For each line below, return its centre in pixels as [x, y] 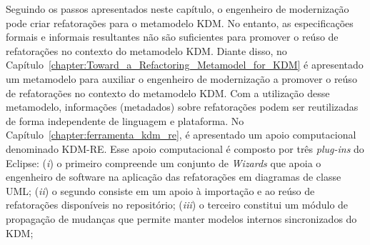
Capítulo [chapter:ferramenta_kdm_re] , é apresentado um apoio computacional [181, 135]
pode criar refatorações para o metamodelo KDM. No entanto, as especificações [180, 22]
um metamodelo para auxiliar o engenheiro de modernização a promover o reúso [181, 78]
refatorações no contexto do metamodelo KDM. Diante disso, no [146, 50]
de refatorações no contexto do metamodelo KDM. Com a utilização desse [168, 92]
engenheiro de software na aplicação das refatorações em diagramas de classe [174, 177]
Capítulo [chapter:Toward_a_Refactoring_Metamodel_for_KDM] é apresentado [185, 65]
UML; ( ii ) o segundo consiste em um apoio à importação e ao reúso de [160, 190]
